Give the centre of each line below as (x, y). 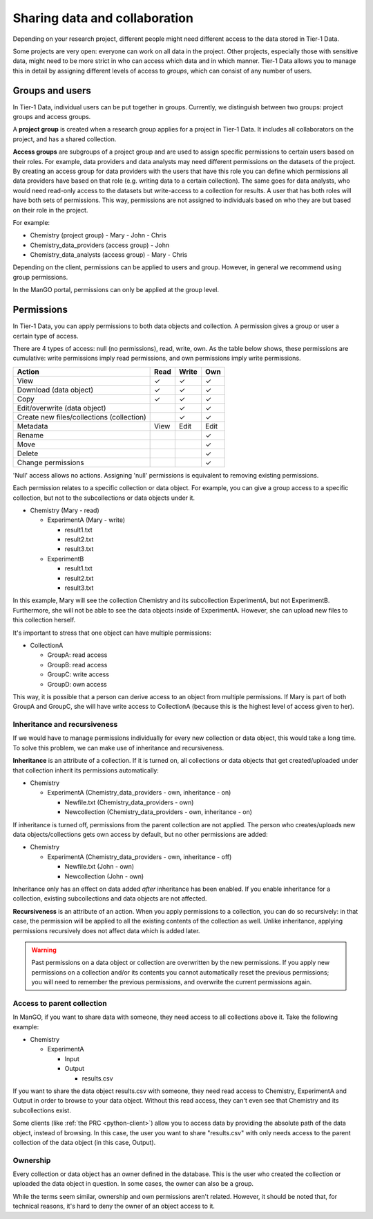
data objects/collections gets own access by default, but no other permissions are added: (141, 834)
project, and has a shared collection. (65, 139)
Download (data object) (55, 390)
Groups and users (52, 90)
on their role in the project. (50, 210)
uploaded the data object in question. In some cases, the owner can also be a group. (133, 1184)
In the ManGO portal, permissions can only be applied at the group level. (116, 290)
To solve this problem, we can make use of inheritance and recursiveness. (118, 748)
